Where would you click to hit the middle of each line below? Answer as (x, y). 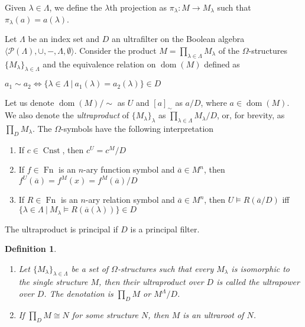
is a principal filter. (165, 229)
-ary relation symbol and (130, 200)
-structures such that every (166, 268)
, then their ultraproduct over (151, 282)
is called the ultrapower (258, 282)
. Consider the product (115, 50)
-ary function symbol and (129, 169)
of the (229, 50)
